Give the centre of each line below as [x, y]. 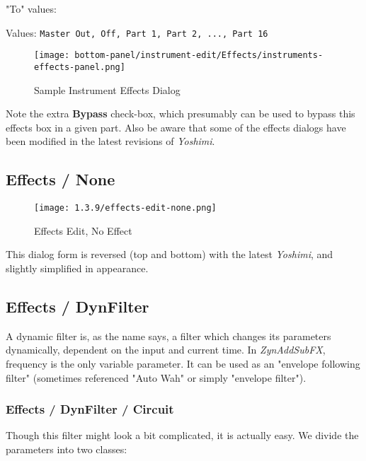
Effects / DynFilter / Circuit [90, 409]
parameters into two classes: [67, 449]
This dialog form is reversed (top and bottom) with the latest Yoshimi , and [170, 254]
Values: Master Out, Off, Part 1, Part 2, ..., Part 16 [137, 32]
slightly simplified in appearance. [77, 268]
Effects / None [61, 179]
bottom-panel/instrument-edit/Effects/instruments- [199, 56]
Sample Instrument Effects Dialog [107, 89]
